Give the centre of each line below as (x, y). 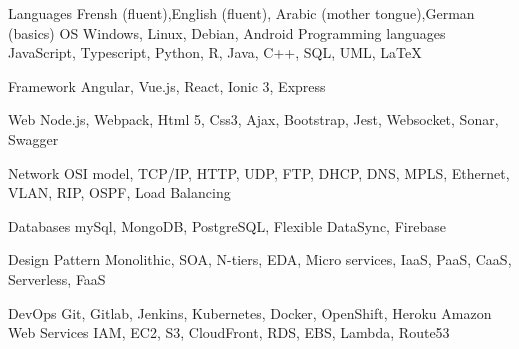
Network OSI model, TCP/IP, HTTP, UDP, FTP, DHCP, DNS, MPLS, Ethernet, (259, 172)
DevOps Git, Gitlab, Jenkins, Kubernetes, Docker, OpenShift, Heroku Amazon (250, 312)
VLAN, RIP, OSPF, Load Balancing (119, 192)
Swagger (33, 138)
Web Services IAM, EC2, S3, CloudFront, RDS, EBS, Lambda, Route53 (229, 332)
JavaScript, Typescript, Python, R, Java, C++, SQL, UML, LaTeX (215, 52)
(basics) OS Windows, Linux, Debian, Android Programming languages (227, 32)
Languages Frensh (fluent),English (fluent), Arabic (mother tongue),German (241, 13)
